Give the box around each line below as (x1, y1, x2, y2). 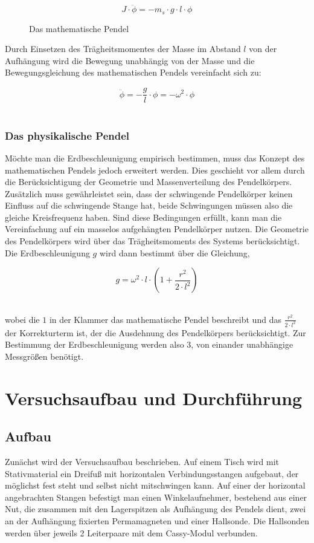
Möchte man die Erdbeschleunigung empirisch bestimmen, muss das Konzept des (5, 151, 305, 164)
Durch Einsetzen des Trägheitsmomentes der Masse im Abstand (5, 42, 241, 55)
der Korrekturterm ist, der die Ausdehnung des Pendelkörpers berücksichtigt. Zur (5, 326, 306, 339)
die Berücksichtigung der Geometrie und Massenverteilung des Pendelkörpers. (5, 175, 292, 188)
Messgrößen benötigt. (5, 350, 84, 362)
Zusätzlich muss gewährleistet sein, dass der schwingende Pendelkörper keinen (5, 187, 293, 200)
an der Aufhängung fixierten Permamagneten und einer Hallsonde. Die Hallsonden (5, 515, 309, 527)
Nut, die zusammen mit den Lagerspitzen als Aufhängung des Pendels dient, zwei (5, 502, 306, 515)
